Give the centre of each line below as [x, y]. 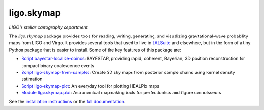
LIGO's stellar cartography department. [49, 27]
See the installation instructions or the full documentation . [67, 102]
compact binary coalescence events [58, 65]
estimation [32, 79]
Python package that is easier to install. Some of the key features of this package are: [95, 50]
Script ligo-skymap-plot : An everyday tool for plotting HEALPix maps [90, 86]
